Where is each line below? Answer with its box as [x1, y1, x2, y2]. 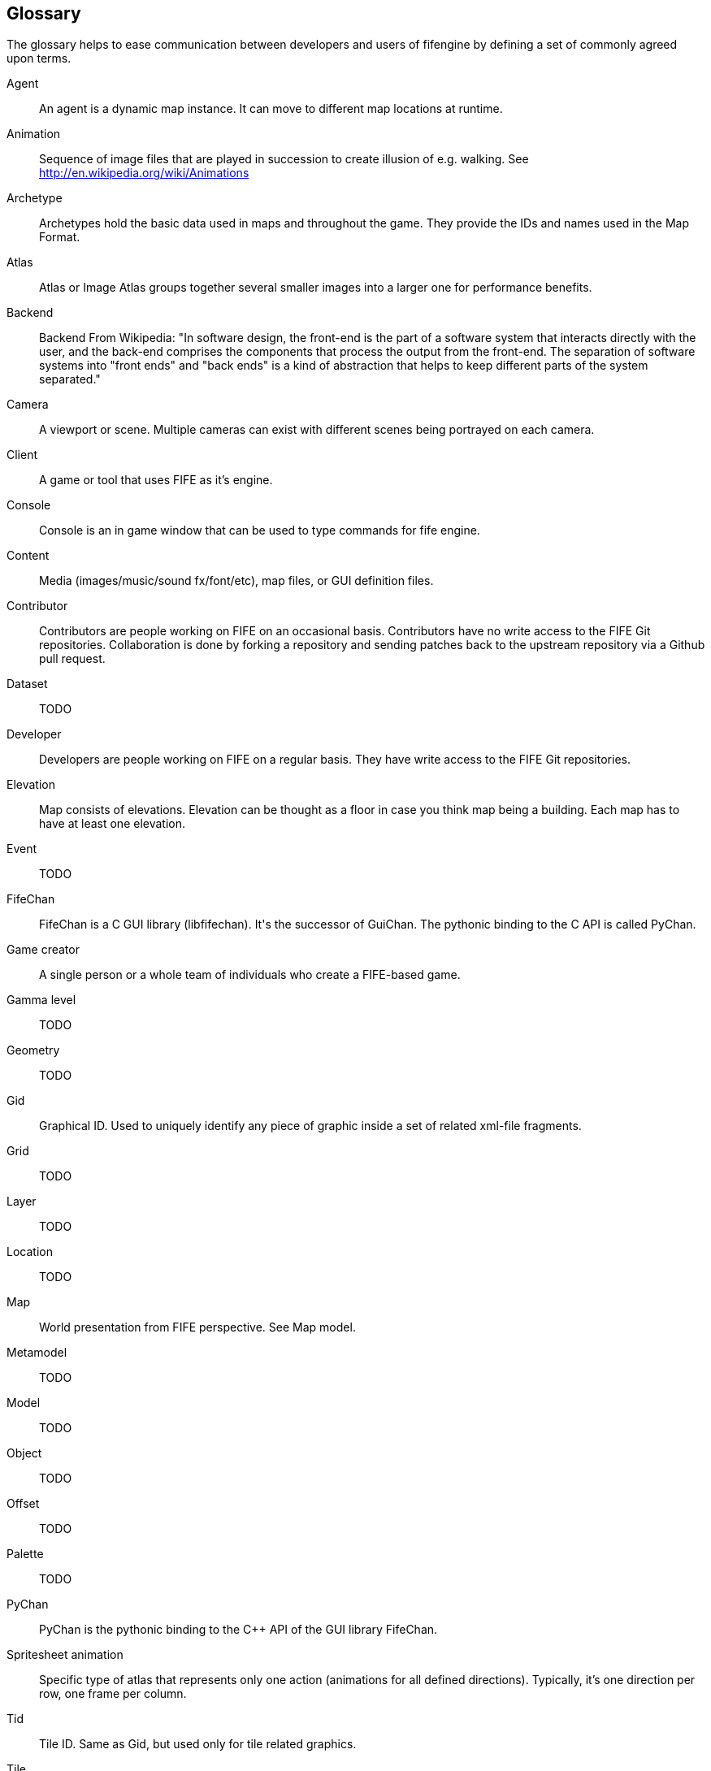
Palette [7, 1547, 44, 1561]
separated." [39, 372, 101, 387]
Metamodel [7, 1345, 67, 1360]
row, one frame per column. [39, 1687, 187, 1701]
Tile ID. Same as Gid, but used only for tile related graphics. [39, 1737, 357, 1752]
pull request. [39, 652, 106, 666]
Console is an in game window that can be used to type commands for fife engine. [39, 523, 480, 538]
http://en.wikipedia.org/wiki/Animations [39, 166, 249, 180]
